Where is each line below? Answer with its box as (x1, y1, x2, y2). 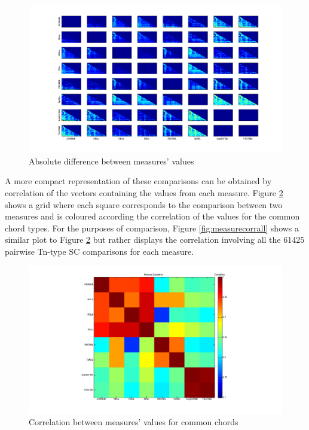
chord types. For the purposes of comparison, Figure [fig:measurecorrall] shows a (5, 221, 299, 234)
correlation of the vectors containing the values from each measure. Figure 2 (5, 186, 283, 199)
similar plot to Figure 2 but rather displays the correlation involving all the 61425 (5, 233, 305, 246)
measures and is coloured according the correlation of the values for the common (5, 210, 300, 222)
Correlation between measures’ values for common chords (29, 416, 238, 428)
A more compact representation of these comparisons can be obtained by (5, 175, 272, 187)
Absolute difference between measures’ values (29, 154, 194, 167)
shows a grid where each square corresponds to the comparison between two (5, 198, 283, 211)
